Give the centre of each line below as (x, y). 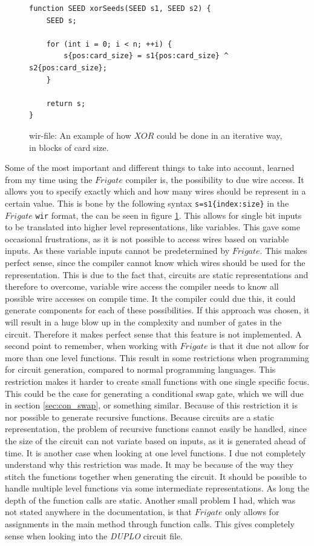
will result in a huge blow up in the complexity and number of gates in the (143, 321)
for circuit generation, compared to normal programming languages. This (140, 369)
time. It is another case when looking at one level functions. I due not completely (155, 452)
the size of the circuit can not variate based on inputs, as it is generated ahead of (155, 440)
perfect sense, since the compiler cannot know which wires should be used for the (155, 262)
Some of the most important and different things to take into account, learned (150, 168)
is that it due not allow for (260, 346)
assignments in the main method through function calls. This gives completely (150, 524)
